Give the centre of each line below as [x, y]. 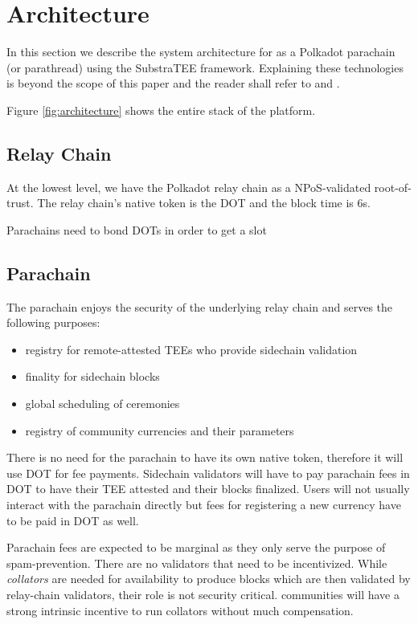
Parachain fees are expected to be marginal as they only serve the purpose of [196, 547]
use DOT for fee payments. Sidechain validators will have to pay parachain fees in [208, 473]
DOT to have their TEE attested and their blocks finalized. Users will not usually [208, 489]
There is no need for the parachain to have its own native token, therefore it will [205, 457]
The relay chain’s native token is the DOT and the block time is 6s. [204, 203]
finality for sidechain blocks [92, 376]
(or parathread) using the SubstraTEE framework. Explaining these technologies [205, 67]
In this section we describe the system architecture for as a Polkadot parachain [201, 52]
